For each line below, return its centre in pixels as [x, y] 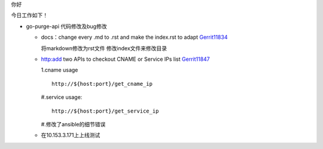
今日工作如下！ [29, 15]
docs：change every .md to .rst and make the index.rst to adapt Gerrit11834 [134, 37]
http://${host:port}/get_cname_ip [102, 84]
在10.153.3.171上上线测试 [71, 135]
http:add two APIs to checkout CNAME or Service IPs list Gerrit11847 [126, 59]
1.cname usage [60, 70]
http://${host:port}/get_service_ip [105, 111]
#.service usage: [62, 97]
